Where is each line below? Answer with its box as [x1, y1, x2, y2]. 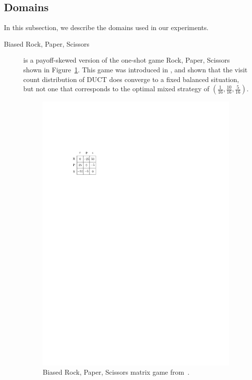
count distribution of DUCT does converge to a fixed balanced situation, [23, 74, 239, 84]
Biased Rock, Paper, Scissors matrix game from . [43, 367, 190, 377]
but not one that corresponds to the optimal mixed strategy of [23, 83, 210, 94]
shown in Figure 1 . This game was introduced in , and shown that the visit [23, 64, 248, 74]
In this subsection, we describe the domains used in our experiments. [4, 22, 209, 33]
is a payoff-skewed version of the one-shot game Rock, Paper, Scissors [23, 55, 230, 65]
